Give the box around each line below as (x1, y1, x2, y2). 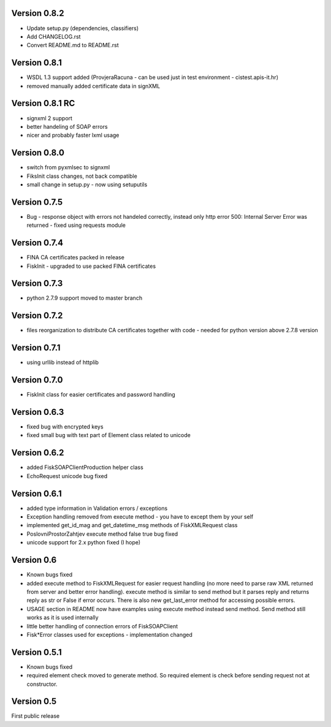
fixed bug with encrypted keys (26, 423, 104, 430)
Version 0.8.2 (11, 8, 64, 18)
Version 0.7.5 (11, 197, 63, 207)
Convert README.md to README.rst (26, 42, 119, 49)
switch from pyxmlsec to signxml (26, 164, 110, 171)
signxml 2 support (26, 114, 73, 122)
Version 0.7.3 (11, 278, 63, 289)
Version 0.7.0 (11, 375, 64, 386)
